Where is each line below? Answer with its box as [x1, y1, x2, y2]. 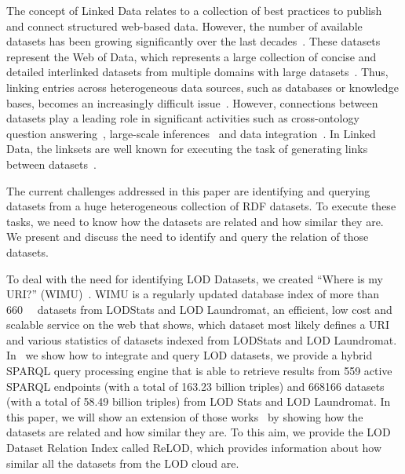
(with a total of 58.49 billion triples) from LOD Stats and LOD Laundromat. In [6, 393, 391, 410]
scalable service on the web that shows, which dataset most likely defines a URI [6, 316, 389, 333]
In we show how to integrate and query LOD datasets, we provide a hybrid [6, 347, 373, 363]
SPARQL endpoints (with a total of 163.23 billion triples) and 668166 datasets [6, 377, 385, 394]
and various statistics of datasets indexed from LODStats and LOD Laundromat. [6, 331, 397, 348]
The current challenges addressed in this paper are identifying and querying [6, 182, 370, 199]
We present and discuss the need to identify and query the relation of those [6, 228, 369, 245]
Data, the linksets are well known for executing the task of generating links [6, 140, 368, 157]
